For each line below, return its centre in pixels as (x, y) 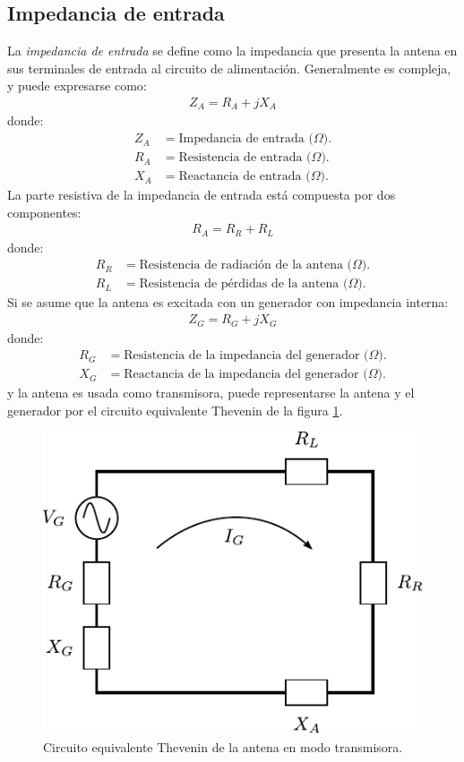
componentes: (44, 212)
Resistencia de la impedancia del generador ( (246, 356)
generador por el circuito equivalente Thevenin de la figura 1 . (175, 410)
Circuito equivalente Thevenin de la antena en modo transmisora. (223, 746)
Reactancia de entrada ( (245, 177)
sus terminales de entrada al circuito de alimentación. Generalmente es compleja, (229, 68)
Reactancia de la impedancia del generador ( (246, 375)
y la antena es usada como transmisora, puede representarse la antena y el (211, 393)
